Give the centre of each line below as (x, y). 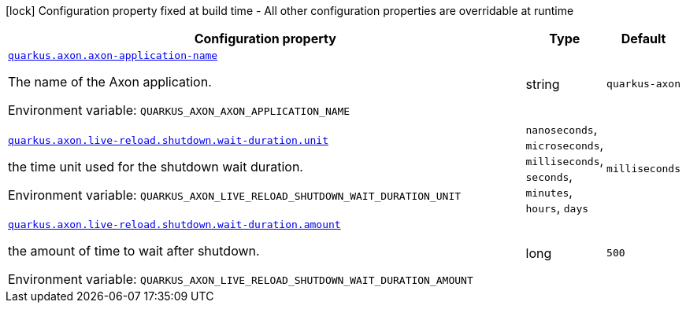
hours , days (557, 208)
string (543, 84)
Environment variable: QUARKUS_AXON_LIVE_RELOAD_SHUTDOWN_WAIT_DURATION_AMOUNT (241, 279)
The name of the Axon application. (110, 82)
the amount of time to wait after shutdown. (134, 251)
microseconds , (565, 145)
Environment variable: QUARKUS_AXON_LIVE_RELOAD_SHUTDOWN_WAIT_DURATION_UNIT (235, 195)
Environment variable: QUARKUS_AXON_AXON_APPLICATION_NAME (179, 110)
